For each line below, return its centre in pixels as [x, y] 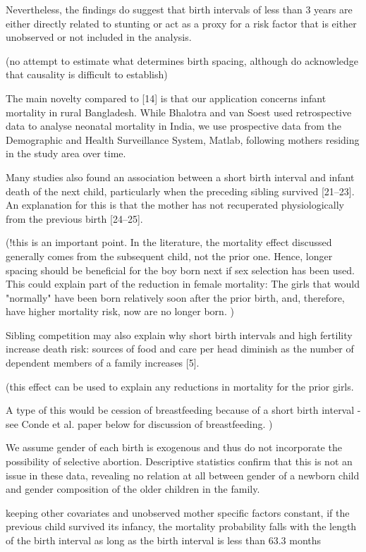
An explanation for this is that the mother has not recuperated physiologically [175, 205]
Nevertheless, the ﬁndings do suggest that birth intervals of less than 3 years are [179, 9]
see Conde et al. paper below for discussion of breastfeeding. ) [139, 423]
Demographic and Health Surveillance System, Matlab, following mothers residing [183, 139]
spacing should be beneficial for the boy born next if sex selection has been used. [180, 270]
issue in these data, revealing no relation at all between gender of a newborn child [183, 475]
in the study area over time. [66, 153]
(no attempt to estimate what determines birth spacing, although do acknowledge [182, 60]
